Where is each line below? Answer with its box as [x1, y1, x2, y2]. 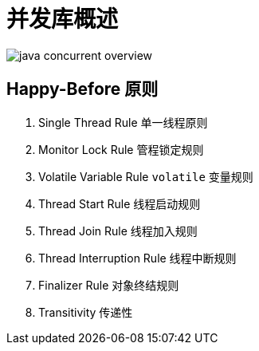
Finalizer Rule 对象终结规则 [38, 278, 179, 292]
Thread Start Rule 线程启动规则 [38, 196, 201, 211]
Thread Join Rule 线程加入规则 [38, 223, 198, 238]
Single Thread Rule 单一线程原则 [38, 115, 208, 129]
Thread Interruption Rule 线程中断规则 [38, 250, 237, 265]
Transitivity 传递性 [38, 305, 133, 319]
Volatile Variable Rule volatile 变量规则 [38, 169, 253, 183]
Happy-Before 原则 [6, 79, 159, 100]
